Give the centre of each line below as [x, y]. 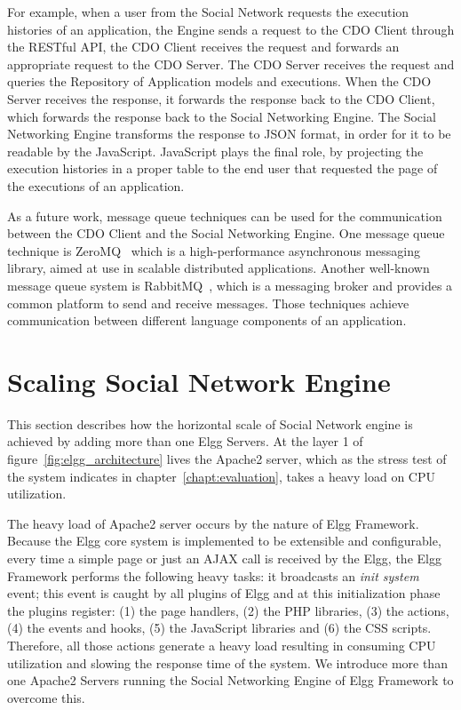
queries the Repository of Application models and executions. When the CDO [219, 81]
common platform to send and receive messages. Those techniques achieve [208, 303]
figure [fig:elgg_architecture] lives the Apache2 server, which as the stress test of [227, 459]
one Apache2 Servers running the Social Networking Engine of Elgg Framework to [230, 680]
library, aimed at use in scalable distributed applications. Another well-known [219, 268]
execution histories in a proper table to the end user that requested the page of [223, 168]
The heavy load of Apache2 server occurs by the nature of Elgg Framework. [213, 523]
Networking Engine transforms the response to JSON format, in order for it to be [229, 134]
